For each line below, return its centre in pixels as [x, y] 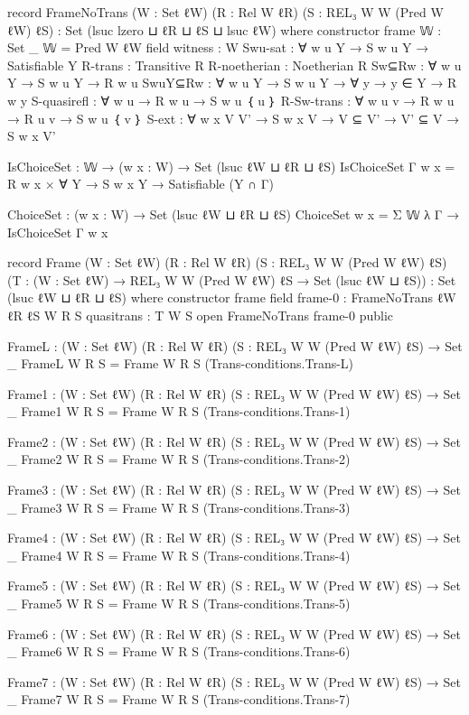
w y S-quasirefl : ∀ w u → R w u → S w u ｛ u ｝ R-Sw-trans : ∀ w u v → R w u [231, 100]
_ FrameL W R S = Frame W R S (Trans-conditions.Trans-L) [181, 363]
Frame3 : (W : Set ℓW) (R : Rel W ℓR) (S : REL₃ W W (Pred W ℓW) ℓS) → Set [234, 490]
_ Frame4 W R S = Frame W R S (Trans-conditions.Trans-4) [179, 555]
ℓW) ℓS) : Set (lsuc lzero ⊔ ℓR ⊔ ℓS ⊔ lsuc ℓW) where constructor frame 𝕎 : [225, 29]
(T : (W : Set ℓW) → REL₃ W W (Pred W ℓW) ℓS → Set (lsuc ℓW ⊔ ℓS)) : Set [232, 279]
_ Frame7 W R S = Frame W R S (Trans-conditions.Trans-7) [179, 699]
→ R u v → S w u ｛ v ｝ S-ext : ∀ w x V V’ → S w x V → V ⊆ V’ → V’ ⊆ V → [234, 118]
